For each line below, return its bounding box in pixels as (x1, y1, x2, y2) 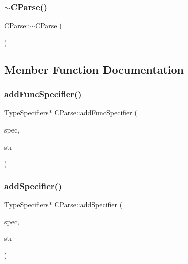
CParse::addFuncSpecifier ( (54, 107, 137, 118)
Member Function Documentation (4, 61, 184, 77)
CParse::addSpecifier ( (54, 199, 123, 209)
